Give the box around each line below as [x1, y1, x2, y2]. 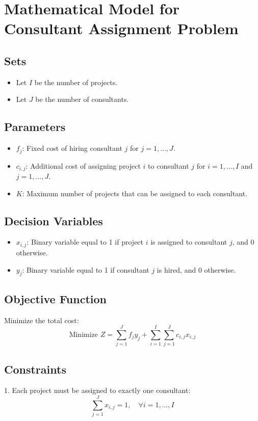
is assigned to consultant [150, 236, 227, 247]
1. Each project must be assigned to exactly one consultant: [4, 385, 191, 396]
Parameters [4, 119, 66, 135]
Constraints [4, 361, 66, 377]
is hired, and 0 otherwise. [157, 264, 236, 275]
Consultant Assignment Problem [4, 18, 239, 39]
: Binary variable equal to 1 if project [27, 236, 144, 247]
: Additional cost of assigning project [25, 160, 141, 171]
